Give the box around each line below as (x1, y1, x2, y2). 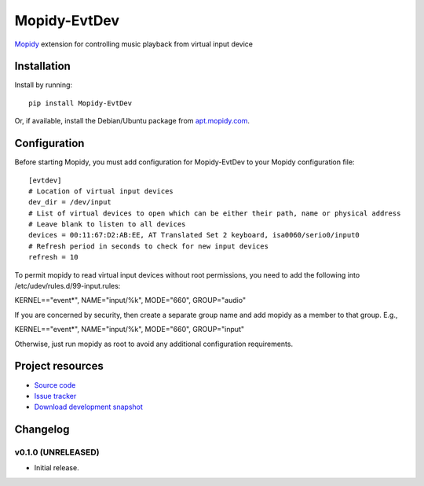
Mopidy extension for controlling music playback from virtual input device (14, 39, 254, 49)
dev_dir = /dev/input (28, 197, 111, 207)
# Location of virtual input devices (28, 186, 174, 196)
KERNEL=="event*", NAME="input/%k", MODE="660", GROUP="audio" (14, 296, 247, 305)
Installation (14, 60, 71, 73)
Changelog (14, 423, 70, 436)
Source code (34, 380, 76, 389)
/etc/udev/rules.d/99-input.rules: (14, 282, 121, 291)
